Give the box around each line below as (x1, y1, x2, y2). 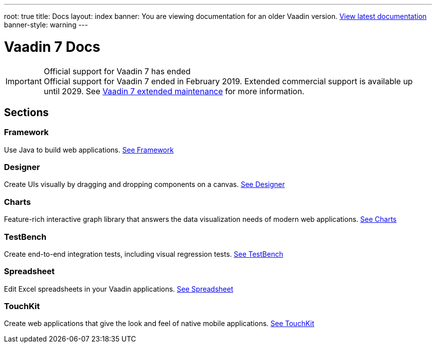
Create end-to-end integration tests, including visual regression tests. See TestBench (4, 249, 283, 258)
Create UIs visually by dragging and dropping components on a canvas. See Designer (4, 180, 285, 189)
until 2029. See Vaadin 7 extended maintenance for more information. (43, 86, 305, 96)
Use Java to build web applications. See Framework (4, 145, 174, 154)
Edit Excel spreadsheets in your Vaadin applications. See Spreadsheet (4, 284, 233, 293)
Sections (4, 106, 49, 119)
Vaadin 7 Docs (4, 38, 101, 55)
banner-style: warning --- (4, 20, 88, 29)
